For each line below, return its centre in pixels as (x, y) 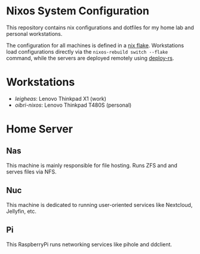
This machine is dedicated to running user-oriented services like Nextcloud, (99, 205)
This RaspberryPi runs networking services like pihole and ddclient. (89, 244)
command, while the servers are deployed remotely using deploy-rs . (90, 58)
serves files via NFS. (31, 172)
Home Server (40, 129)
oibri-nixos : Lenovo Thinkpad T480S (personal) (73, 105)
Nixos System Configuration (78, 11)
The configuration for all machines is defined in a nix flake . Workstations (95, 45)
